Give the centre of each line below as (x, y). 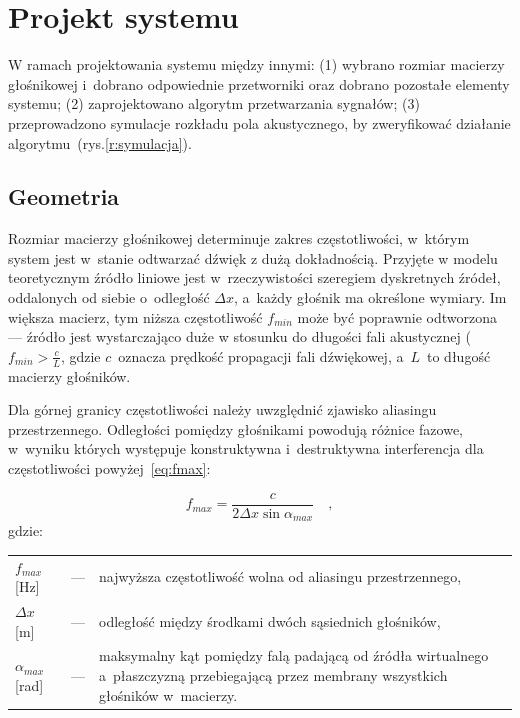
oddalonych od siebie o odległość (109, 297)
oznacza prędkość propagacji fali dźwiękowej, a (261, 355)
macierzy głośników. (69, 375)
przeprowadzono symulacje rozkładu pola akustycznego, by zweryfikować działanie (259, 122)
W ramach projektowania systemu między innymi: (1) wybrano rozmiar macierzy (256, 64)
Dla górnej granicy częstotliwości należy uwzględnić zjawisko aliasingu (222, 409)
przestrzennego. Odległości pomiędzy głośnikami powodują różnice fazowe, (236, 428)
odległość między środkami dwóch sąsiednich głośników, (270, 620)
